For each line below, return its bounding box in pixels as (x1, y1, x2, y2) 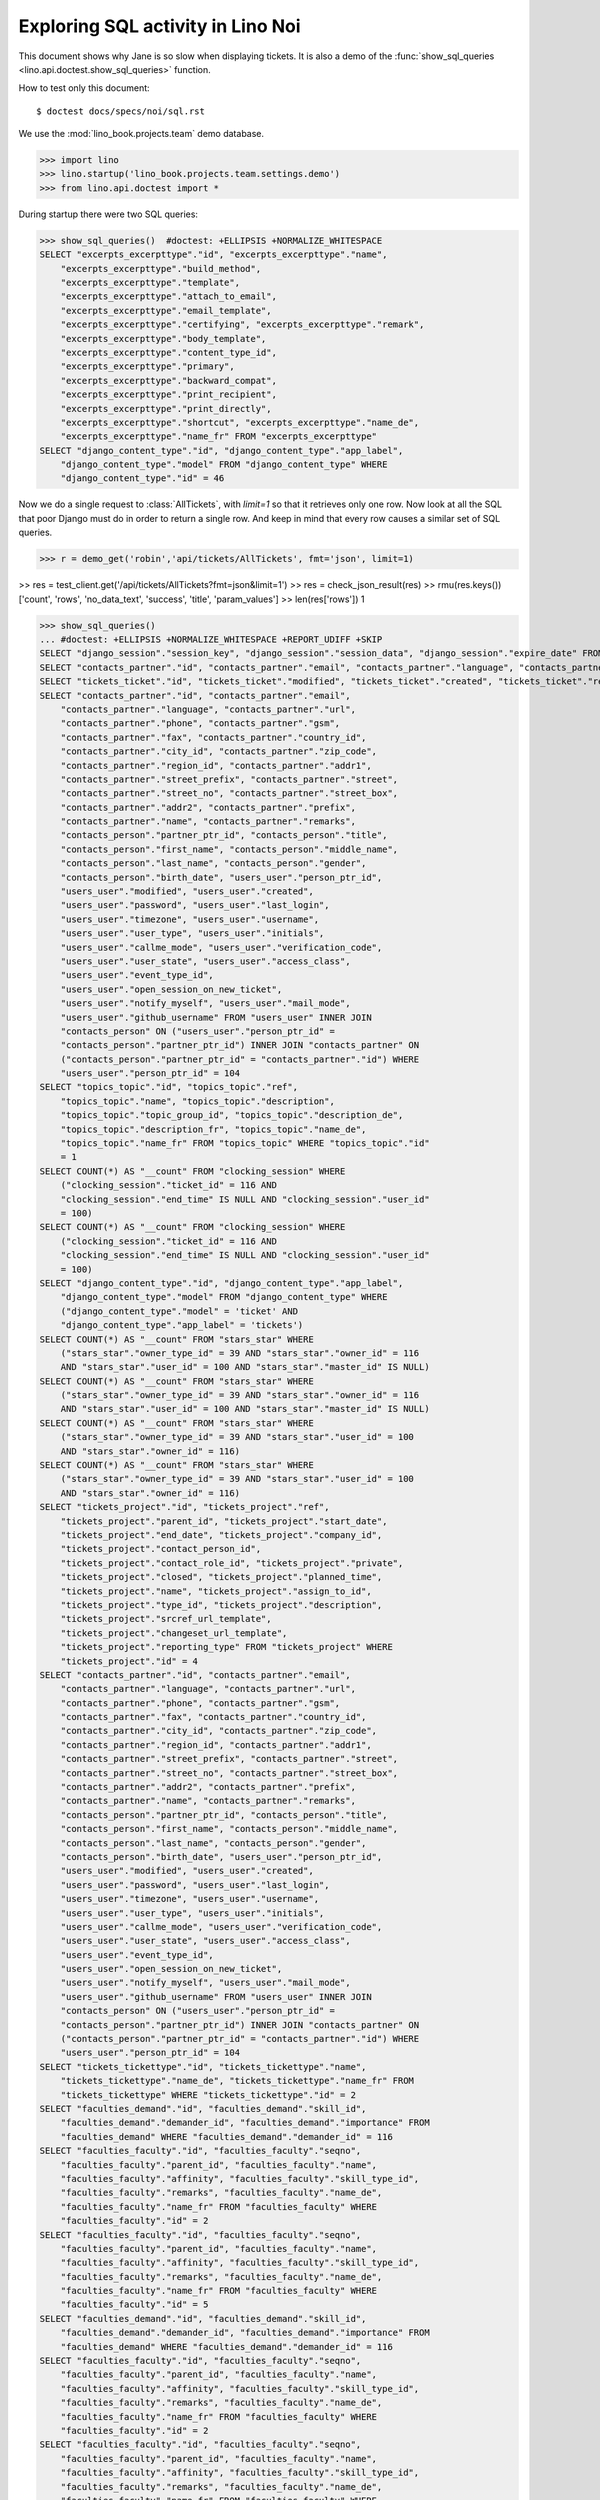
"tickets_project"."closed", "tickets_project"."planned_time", (60, 1571, 383, 1583)
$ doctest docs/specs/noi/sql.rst (36, 105, 205, 117)
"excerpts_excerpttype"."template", (60, 277, 240, 289)
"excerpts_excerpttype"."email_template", (60, 305, 272, 316)
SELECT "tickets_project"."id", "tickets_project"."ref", (39, 1501, 330, 1513)
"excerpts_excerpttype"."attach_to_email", (60, 291, 277, 302)
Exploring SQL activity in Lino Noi (18, 15, 301, 37)
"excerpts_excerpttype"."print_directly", (60, 403, 272, 414)
